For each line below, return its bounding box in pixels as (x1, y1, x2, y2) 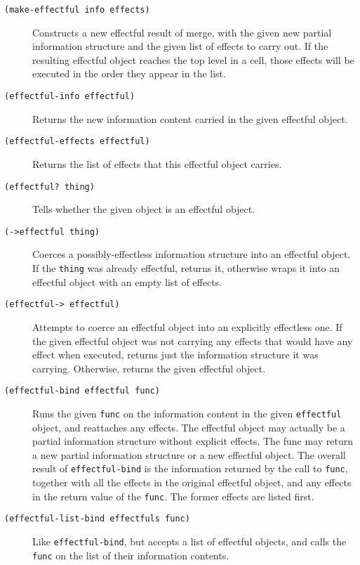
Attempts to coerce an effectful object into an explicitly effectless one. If (32, 319, 342, 334)
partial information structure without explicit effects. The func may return (32, 434, 353, 448)
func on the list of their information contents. (32, 547, 229, 562)
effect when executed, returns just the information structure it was (32, 347, 319, 362)
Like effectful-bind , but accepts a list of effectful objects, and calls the (32, 533, 347, 548)
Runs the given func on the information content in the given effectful (32, 405, 342, 420)
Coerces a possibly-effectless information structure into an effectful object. (32, 247, 351, 261)
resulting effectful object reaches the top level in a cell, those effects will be (32, 52, 354, 67)
